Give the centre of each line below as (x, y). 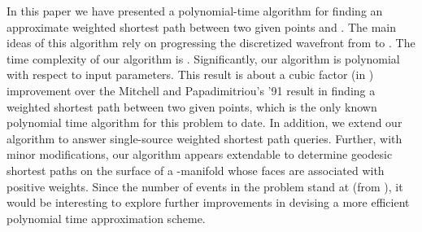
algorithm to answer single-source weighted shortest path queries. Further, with (204, 138)
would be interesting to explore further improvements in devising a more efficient (208, 202)
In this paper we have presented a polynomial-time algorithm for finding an (195, 11)
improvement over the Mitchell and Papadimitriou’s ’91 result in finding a (191, 90)
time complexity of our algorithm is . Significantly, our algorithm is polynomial (203, 58)
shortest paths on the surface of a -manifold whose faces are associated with (196, 170)
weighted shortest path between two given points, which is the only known (192, 106)
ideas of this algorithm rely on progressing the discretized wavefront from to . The (211, 43)
